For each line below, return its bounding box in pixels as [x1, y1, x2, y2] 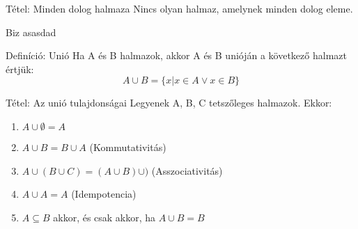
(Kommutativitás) [89, 139, 166, 154]
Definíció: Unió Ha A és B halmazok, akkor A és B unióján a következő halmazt [6, 48, 347, 63]
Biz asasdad [6, 24, 56, 39]
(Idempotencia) [71, 187, 137, 201]
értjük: [6, 61, 34, 76]
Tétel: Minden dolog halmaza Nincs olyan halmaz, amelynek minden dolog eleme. [6, 1, 353, 15]
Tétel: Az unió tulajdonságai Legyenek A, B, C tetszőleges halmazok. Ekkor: [6, 95, 332, 110]
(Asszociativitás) [151, 163, 223, 177]
